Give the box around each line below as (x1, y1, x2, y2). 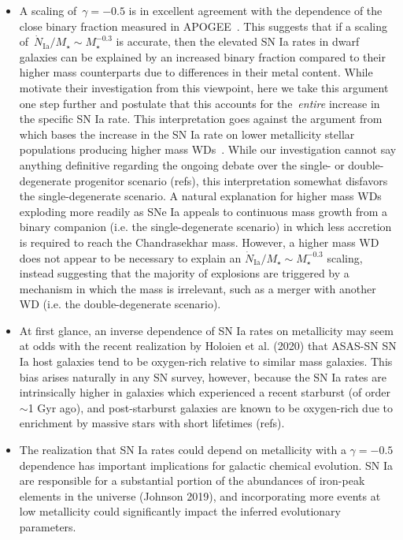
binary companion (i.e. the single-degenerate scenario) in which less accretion (19, 218, 392, 235)
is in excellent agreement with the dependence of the (128, 2, 383, 18)
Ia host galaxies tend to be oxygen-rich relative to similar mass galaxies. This (19, 353, 393, 370)
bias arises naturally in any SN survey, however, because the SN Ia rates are (19, 368, 386, 385)
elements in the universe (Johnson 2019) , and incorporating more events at (19, 487, 381, 504)
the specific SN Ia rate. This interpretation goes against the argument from (19, 110, 383, 127)
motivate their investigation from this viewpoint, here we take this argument (19, 79, 389, 95)
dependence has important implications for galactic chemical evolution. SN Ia (19, 456, 394, 473)
